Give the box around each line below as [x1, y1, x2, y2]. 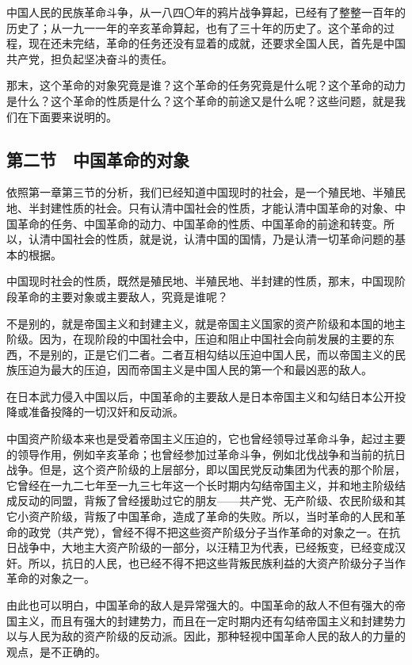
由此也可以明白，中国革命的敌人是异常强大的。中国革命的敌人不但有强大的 [6, 597, 395, 613]
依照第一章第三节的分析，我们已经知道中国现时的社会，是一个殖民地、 [6, 184, 372, 201]
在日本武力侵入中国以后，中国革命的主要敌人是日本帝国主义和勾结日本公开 [6, 388, 395, 404]
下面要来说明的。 [28, 108, 117, 124]
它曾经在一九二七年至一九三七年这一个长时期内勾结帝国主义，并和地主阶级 [6, 476, 395, 493]
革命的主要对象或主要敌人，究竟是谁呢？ [17, 288, 228, 304]
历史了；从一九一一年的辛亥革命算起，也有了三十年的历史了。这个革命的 [6, 19, 383, 36]
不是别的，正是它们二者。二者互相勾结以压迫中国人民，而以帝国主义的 [28, 346, 395, 362]
